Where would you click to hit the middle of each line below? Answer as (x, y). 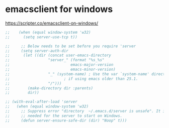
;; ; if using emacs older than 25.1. (72, 79)
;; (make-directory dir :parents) (49, 88)
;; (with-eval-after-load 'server (41, 102)
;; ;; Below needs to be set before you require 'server (71, 46)
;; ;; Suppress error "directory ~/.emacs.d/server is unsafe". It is (86, 111)
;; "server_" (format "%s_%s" (55, 60)
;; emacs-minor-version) (60, 70)
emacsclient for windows (59, 9)
